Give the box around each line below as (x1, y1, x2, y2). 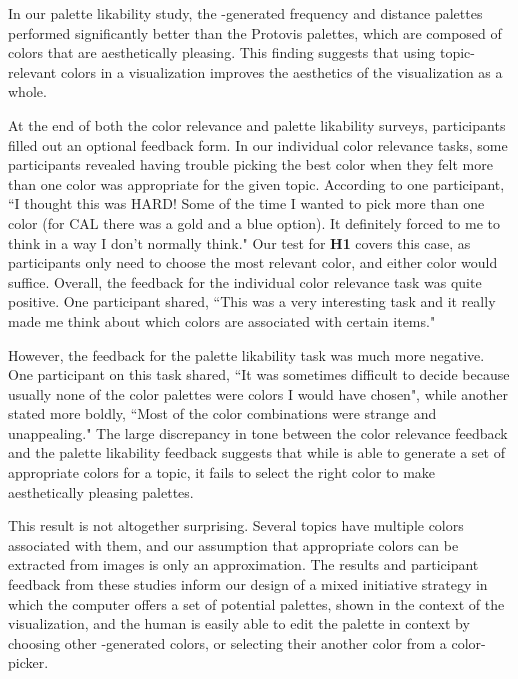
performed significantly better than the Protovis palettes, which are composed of (8, 22, 502, 43)
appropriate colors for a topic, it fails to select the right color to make (8, 462, 436, 483)
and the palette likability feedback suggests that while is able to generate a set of (8, 442, 505, 463)
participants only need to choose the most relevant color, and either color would (8, 252, 498, 273)
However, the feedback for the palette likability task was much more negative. (8, 344, 485, 365)
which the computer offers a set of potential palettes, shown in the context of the (8, 593, 505, 614)
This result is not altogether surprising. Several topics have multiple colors (8, 515, 464, 536)
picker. (8, 652, 49, 673)
